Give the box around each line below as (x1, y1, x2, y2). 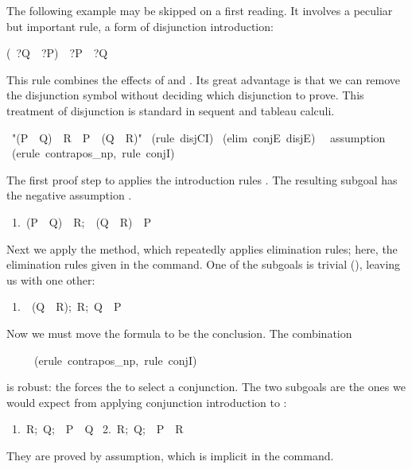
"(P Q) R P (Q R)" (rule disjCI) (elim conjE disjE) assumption (11, 129, 386, 145)
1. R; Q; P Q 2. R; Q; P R (11, 421, 184, 437)
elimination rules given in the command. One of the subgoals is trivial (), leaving (6, 256, 401, 273)
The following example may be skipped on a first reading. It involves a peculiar (6, 2, 393, 18)
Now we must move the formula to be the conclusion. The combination (6, 324, 352, 341)
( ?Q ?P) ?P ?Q (6, 45, 108, 61)
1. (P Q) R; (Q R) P (11, 213, 152, 230)
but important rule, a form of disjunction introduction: (6, 17, 274, 34)
